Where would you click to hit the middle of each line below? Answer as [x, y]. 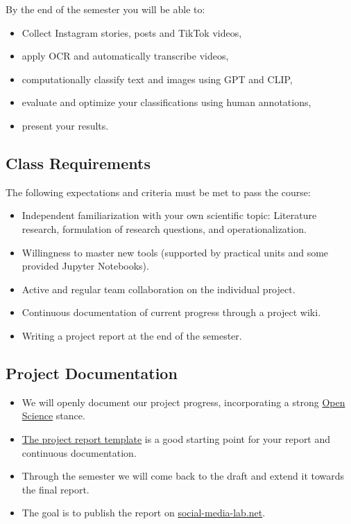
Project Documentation [92, 373]
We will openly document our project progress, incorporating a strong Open [183, 402]
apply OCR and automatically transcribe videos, [125, 56]
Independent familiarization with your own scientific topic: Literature [169, 215]
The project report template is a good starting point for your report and [176, 438]
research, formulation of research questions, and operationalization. [164, 228]
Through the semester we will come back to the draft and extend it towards [183, 476]
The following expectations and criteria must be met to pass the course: [158, 192]
